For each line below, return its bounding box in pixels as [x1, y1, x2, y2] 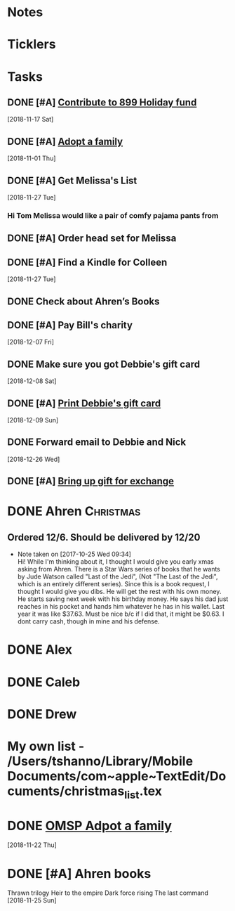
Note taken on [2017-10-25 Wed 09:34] [17, 550, 132, 559]
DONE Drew [7, 706, 77, 722]
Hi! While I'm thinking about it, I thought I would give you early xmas [17, 557, 214, 566]
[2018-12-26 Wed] [7, 455, 60, 463]
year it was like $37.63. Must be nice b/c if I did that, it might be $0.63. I [17, 609, 224, 619]
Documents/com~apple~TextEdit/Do [7, 768, 227, 784]
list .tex [123, 783, 163, 801]
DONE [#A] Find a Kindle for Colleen [7, 256, 168, 268]
